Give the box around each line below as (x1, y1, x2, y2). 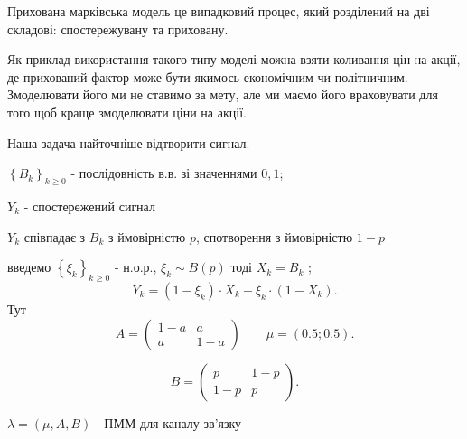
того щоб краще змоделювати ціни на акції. (7, 102, 247, 121)
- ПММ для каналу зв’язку (96, 413, 242, 432)
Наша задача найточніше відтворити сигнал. (7, 133, 250, 152)
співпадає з (23, 227, 86, 246)
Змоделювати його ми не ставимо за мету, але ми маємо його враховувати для (7, 85, 438, 104)
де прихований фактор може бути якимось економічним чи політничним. (7, 67, 408, 86)
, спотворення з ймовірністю (195, 227, 353, 246)
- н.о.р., (114, 257, 157, 276)
